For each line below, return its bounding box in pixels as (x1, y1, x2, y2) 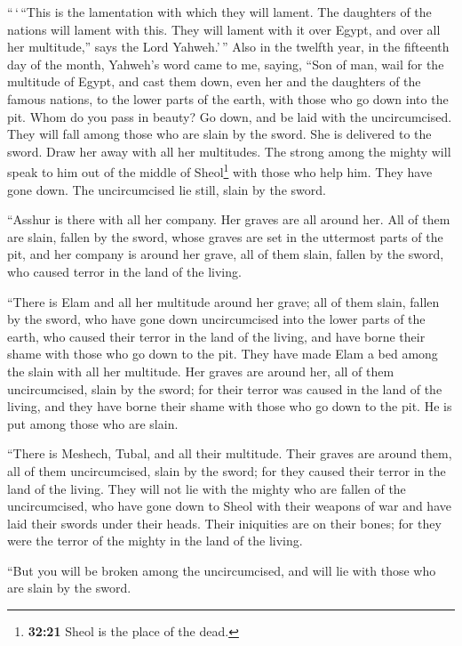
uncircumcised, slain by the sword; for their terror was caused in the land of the (7, 379, 442, 398)
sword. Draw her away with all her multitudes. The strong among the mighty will (7, 141, 451, 160)
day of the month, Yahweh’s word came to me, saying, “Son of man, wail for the (7, 54, 444, 73)
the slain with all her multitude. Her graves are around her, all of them (7, 361, 394, 380)
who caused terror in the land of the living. (7, 262, 242, 280)
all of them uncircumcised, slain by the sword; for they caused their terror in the (7, 461, 446, 480)
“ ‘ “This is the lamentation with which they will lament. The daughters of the (7, 3, 432, 20)
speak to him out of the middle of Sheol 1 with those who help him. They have (7, 160, 433, 181)
